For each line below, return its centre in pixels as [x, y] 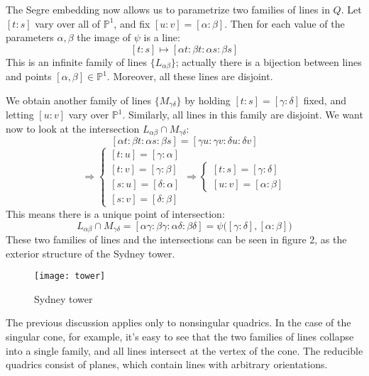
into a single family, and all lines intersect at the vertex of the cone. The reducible [184, 350]
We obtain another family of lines [79, 100]
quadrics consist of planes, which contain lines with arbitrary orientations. [167, 364]
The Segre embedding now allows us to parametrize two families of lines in [168, 9]
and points [29, 76]
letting [20, 115]
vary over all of [68, 23]
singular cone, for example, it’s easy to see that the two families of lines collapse [180, 337]
